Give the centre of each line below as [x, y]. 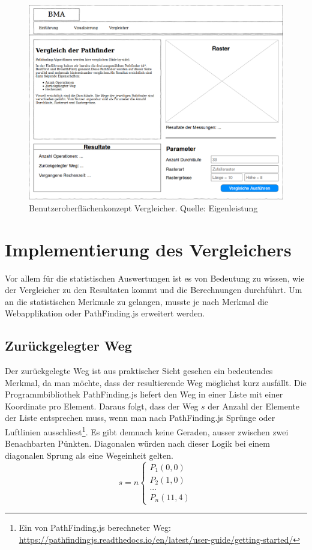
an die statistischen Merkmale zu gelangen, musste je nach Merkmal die [137, 301]
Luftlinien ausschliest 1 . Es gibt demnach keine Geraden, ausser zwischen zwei [147, 431]
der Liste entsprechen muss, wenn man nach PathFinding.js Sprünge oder [140, 418]
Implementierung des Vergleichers [148, 249]
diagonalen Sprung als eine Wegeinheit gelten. [89, 455]
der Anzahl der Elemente [254, 406]
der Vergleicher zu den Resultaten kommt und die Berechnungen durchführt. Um [154, 290]
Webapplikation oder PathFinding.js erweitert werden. [105, 313]
